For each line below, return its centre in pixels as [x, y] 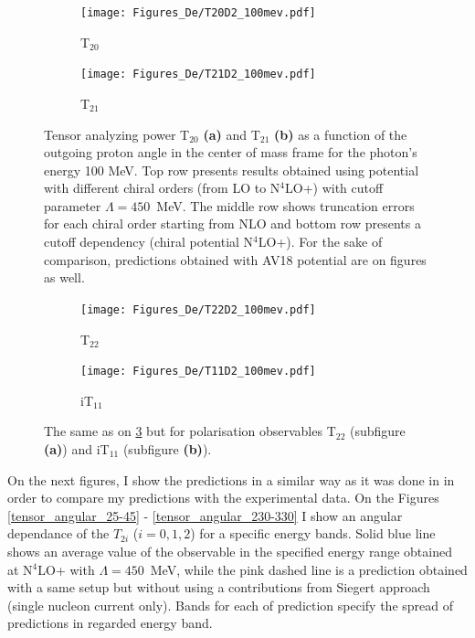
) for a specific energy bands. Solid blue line [313, 533]
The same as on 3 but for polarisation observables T [190, 431]
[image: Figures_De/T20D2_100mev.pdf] [198, 13]
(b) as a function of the [341, 134]
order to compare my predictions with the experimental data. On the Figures [223, 498]
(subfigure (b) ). [167, 448]
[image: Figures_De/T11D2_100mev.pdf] [198, 372]
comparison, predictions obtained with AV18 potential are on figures [235, 259]
